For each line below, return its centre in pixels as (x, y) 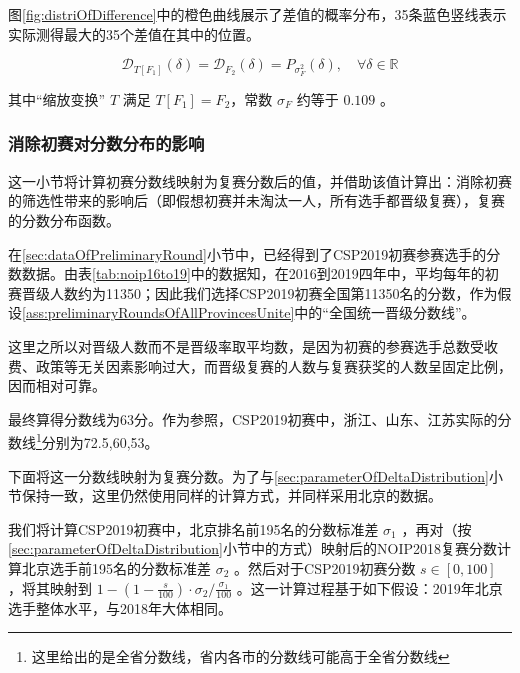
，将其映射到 (50, 587)
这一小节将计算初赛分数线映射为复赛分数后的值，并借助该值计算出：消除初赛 (260, 180)
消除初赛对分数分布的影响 (106, 143)
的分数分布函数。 (64, 219)
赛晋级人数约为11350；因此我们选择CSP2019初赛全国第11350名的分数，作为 (253, 292)
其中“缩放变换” (57, 98)
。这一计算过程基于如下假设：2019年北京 (369, 587)
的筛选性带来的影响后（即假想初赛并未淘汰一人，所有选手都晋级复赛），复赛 (256, 200)
